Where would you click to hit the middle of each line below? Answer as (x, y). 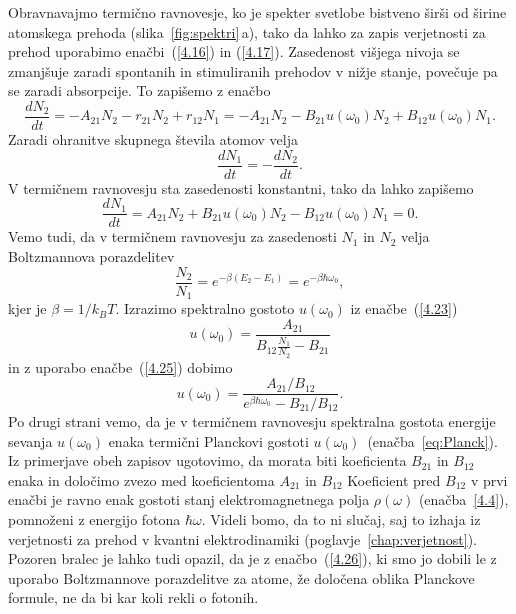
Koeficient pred (394, 479)
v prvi (489, 479)
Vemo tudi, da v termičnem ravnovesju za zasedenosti (172, 236)
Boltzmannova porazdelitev (91, 255)
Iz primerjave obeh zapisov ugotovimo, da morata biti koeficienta (207, 460)
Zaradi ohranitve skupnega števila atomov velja (153, 139)
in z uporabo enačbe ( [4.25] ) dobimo (120, 366)
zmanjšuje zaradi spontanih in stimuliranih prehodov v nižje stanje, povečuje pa (253, 70)
